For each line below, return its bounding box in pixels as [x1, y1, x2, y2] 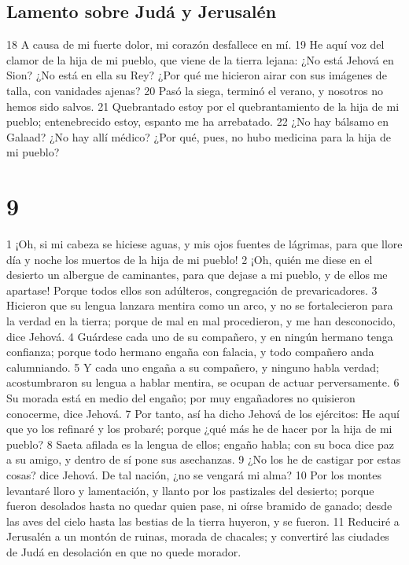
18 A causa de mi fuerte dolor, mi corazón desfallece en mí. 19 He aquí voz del [6, 36, 385, 53]
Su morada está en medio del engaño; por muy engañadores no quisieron [6, 390, 356, 406]
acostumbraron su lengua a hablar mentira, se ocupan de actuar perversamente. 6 [6, 374, 400, 391]
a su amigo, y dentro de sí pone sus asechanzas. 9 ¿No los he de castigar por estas [6, 451, 401, 468]
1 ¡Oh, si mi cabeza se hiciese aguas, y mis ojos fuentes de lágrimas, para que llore [6, 236, 403, 252]
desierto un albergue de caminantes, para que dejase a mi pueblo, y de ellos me [6, 266, 388, 283]
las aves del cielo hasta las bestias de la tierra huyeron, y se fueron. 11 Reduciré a [6, 512, 400, 529]
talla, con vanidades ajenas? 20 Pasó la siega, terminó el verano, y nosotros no [6, 82, 384, 98]
